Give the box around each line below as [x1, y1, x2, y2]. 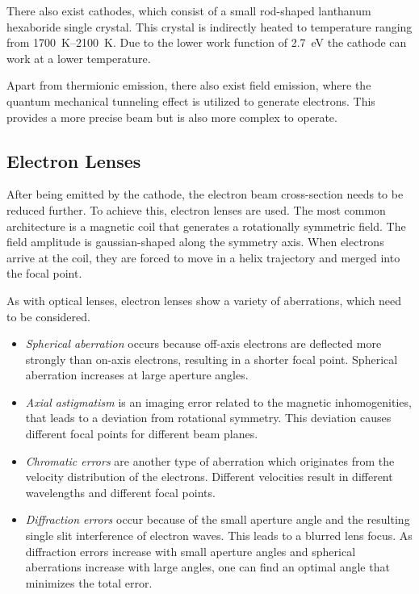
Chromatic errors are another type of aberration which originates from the [25, 452, 395, 469]
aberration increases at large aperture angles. [25, 366, 249, 383]
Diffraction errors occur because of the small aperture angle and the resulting [25, 511, 410, 528]
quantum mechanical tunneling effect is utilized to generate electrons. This [6, 92, 375, 109]
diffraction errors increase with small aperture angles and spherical [25, 542, 356, 559]
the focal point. [6, 265, 82, 282]
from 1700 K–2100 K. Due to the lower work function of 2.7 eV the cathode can [6, 34, 407, 51]
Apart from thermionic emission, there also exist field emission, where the [6, 77, 371, 94]
